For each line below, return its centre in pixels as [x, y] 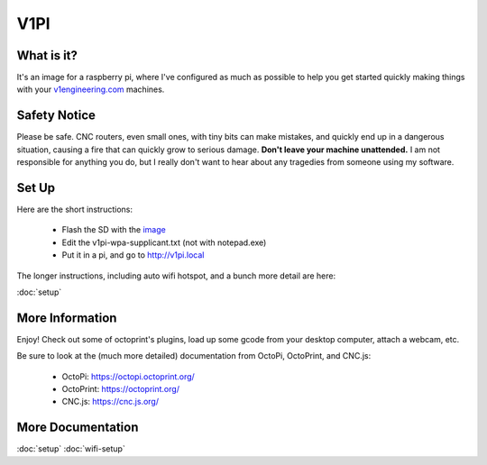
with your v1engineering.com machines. [91, 89]
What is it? [47, 55]
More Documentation [78, 428]
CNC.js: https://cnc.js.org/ [110, 402]
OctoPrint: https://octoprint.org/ [121, 389]
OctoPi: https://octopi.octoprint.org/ [129, 376]
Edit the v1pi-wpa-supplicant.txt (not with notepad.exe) [164, 242]
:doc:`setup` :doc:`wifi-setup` [71, 449]
